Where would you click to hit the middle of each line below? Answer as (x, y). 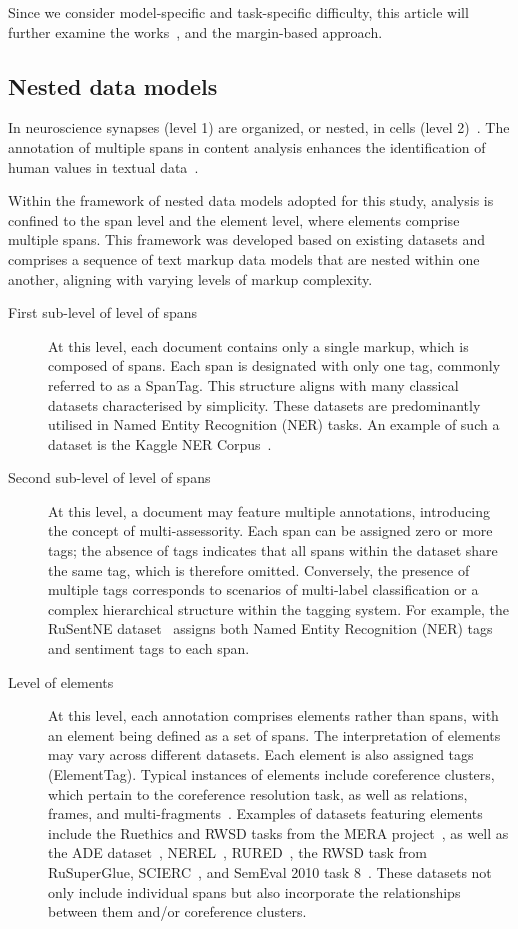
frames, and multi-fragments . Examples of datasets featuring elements (265, 813)
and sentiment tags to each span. (149, 648)
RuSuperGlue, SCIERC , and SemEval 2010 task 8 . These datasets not (270, 871)
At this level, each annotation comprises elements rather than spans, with (273, 715)
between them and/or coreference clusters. (177, 911)
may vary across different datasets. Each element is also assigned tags (261, 754)
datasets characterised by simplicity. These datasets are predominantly (264, 404)
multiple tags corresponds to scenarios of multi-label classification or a (263, 589)
